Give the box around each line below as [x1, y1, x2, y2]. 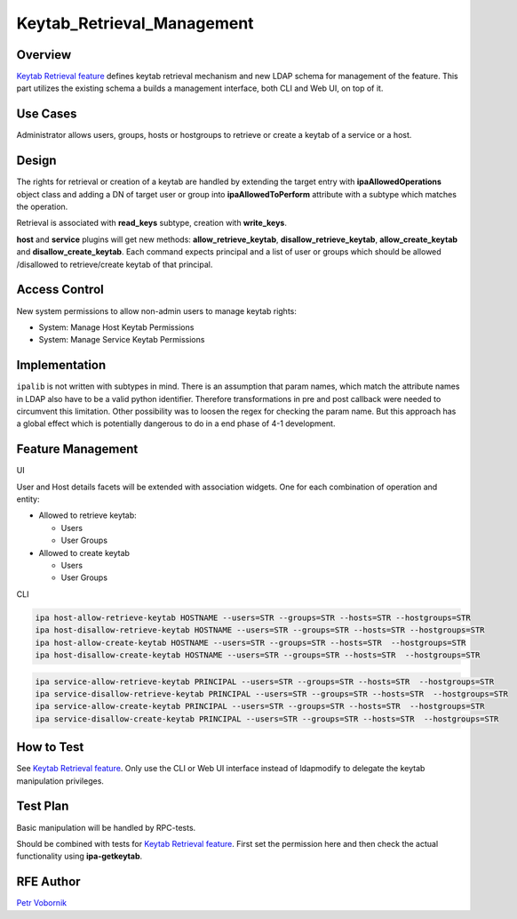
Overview [16, 47, 72, 62]
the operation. [16, 201, 68, 213]
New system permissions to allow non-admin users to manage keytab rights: [16, 305, 297, 316]
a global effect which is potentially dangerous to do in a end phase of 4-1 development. [16, 418, 336, 429]
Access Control [16, 282, 104, 297]
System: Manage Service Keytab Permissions [38, 335, 205, 345]
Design [16, 153, 57, 168]
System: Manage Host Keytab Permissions [38, 321, 195, 333]
